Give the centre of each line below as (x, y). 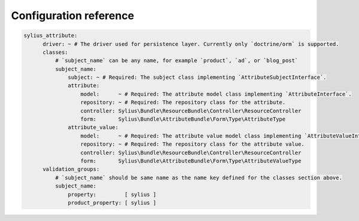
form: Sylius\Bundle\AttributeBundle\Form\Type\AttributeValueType (191, 161)
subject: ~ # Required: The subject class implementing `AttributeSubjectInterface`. (197, 77)
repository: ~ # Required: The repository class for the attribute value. (192, 144)
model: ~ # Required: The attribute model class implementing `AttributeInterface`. (216, 94)
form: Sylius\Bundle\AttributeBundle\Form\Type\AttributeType (183, 119)
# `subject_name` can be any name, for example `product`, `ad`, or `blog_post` (177, 61)
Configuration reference (73, 16)
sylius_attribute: (51, 36)
